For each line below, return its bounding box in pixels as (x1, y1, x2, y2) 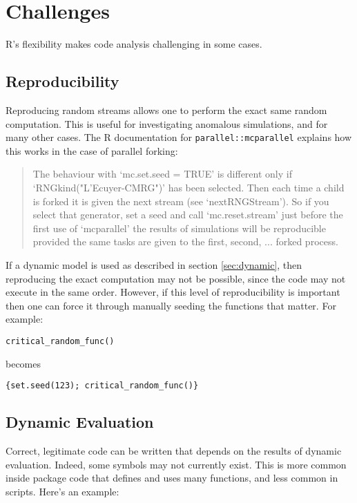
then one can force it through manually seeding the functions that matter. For (6, 298, 336, 312)
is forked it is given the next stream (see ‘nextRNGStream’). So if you (32, 193, 329, 208)
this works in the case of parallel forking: (6, 143, 178, 158)
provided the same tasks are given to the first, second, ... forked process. (32, 234, 338, 249)
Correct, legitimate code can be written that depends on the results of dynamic (6, 444, 342, 457)
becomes (6, 356, 41, 370)
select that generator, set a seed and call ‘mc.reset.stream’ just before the (32, 207, 343, 222)
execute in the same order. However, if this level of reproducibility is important (6, 285, 340, 299)
